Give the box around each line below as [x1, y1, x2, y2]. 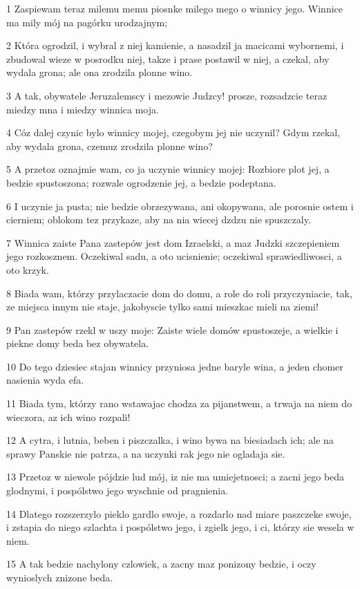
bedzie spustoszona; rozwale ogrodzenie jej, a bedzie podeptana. [6, 175, 276, 189]
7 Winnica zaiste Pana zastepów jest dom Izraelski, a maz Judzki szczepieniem [6, 235, 340, 250]
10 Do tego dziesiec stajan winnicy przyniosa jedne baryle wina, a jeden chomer [6, 359, 343, 373]
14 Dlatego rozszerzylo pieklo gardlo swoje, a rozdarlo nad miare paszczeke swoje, [6, 506, 352, 521]
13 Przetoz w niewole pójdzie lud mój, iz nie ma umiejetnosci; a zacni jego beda [6, 469, 345, 484]
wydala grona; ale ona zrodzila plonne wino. [6, 65, 193, 80]
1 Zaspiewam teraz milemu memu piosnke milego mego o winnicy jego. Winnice [6, 1, 343, 15]
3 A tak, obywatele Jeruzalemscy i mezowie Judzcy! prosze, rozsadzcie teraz [6, 88, 328, 102]
